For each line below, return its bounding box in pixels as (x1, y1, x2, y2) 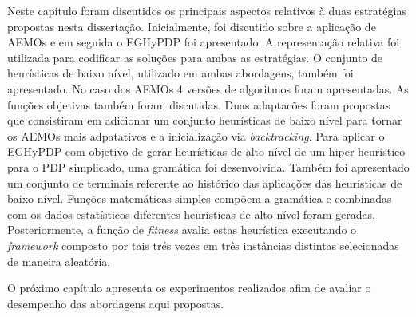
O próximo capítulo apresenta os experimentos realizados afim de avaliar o (7, 279, 371, 296)
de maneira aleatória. (7, 252, 111, 269)
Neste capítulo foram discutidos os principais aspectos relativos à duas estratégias (7, 2, 406, 18)
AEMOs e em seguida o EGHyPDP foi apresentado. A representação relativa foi (7, 34, 400, 50)
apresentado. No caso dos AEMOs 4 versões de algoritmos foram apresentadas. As (7, 80, 409, 97)
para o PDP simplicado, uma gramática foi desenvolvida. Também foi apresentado (7, 158, 410, 175)
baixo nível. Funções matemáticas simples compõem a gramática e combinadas (7, 190, 392, 207)
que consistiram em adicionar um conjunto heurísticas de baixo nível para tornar (7, 112, 402, 129)
